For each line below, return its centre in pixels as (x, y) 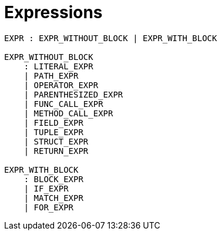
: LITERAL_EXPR (58, 66)
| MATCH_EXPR (53, 198)
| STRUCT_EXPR (56, 141)
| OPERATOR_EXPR (61, 85)
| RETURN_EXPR (56, 151)
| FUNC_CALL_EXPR (63, 104)
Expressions (53, 12)
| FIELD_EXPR (53, 122)
